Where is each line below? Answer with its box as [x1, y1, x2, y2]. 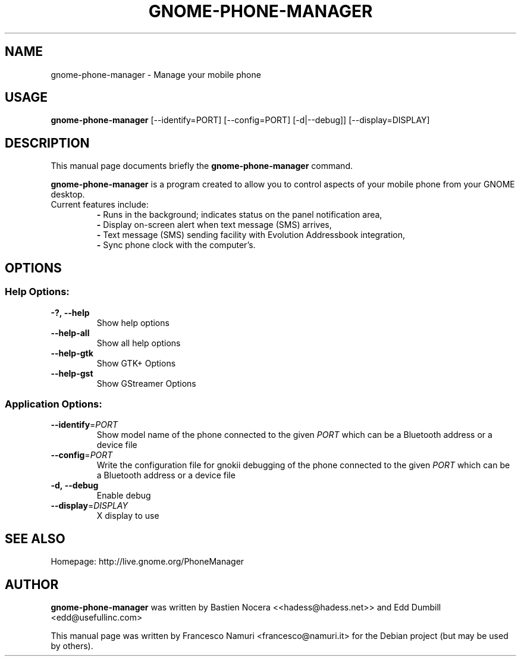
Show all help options [96, 337, 181, 348]
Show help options [96, 317, 170, 328]
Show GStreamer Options [96, 378, 196, 389]
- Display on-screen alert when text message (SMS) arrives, [96, 220, 332, 230]
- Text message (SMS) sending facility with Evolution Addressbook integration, [96, 230, 405, 240]
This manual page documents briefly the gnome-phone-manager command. [51, 161, 353, 171]
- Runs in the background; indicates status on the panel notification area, [96, 209, 382, 220]
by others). [51, 640, 93, 651]
